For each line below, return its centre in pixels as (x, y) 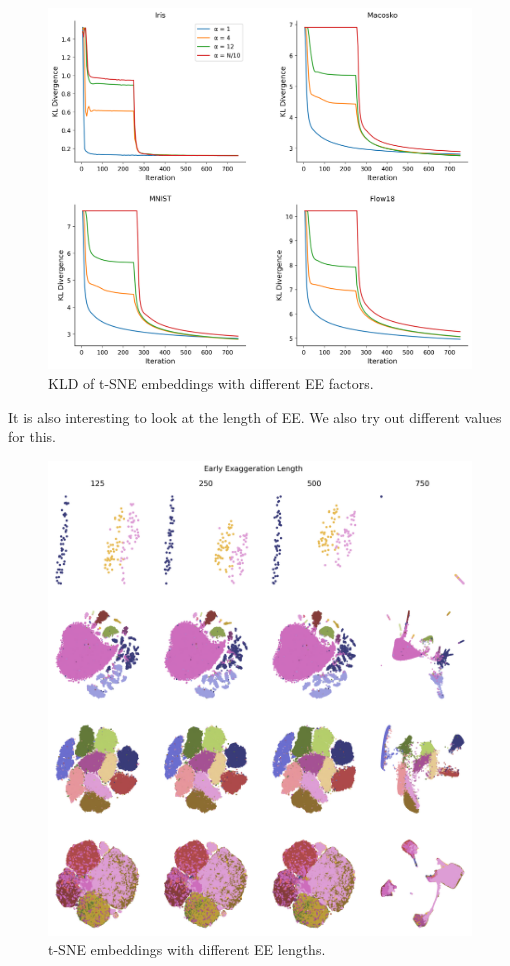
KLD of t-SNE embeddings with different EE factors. (211, 383)
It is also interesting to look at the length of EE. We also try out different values (255, 416)
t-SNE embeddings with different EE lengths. (187, 949)
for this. (32, 436)
